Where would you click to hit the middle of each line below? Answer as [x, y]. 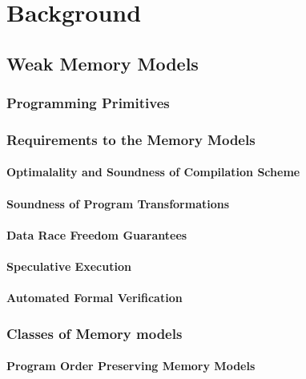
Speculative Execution [69, 266]
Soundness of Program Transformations [118, 203]
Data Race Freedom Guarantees [97, 234]
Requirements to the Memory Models [131, 139]
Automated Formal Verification [95, 298]
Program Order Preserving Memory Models [131, 366]
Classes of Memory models [95, 333]
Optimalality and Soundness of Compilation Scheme [153, 172]
